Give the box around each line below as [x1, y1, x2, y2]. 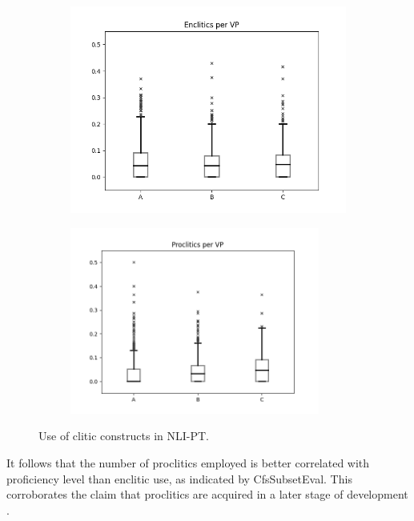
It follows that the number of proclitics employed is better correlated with [6, 454, 370, 471]
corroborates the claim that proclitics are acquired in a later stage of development [6, 486, 408, 503]
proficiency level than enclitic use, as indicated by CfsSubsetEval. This [6, 470, 352, 487]
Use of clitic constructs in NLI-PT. [38, 427, 209, 444]
